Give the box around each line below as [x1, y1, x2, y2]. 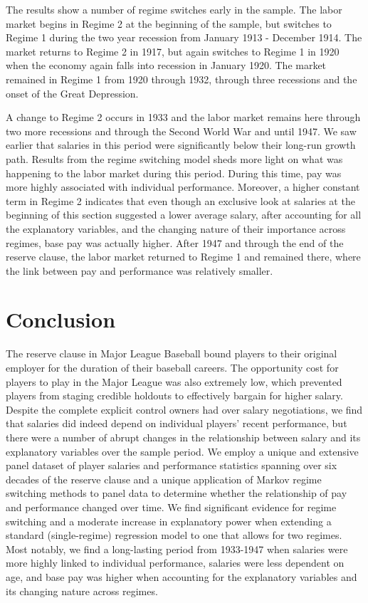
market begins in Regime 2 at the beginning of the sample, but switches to [6, 16, 332, 31]
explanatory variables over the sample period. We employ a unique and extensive [6, 444, 359, 458]
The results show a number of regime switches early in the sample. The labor [6, 2, 342, 16]
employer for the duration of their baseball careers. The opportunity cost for [6, 360, 339, 374]
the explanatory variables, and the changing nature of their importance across [6, 221, 346, 236]
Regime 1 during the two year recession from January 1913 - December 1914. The [6, 30, 362, 45]
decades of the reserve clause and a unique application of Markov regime [6, 471, 322, 486]
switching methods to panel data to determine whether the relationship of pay [6, 486, 347, 500]
